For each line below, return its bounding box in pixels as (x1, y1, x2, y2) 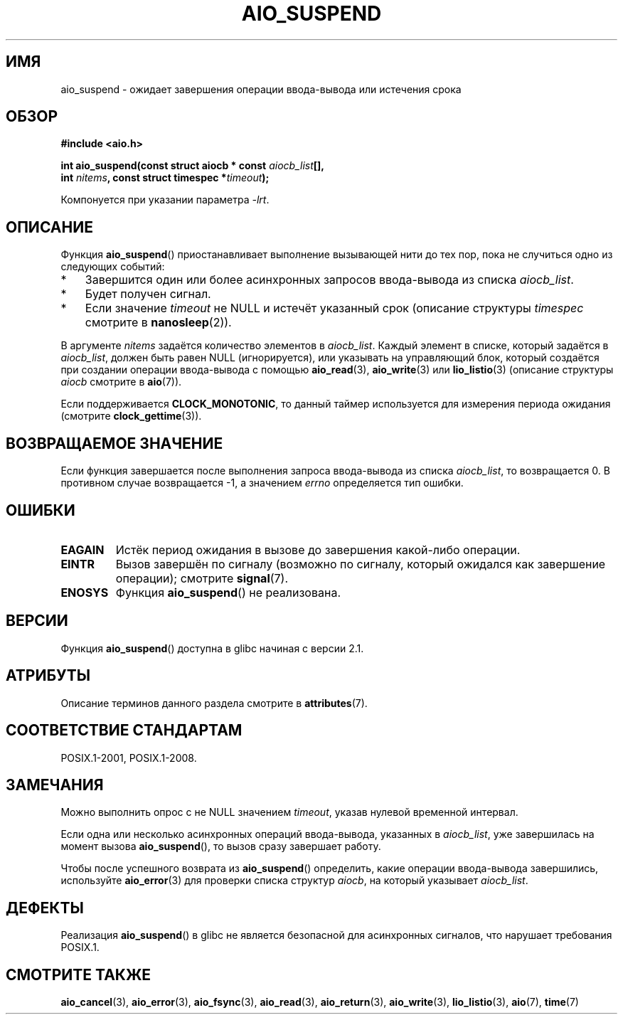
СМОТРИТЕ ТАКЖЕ (6, 965, 151, 984)
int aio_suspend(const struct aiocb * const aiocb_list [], (60, 159, 325, 172)
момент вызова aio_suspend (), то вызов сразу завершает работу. (60, 840, 381, 853)
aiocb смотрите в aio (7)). (60, 376, 182, 388)
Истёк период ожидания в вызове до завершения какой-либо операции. (115, 542, 521, 557)
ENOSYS (60, 585, 109, 600)
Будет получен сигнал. (85, 287, 211, 302)
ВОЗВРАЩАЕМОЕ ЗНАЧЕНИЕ (6, 434, 223, 452)
